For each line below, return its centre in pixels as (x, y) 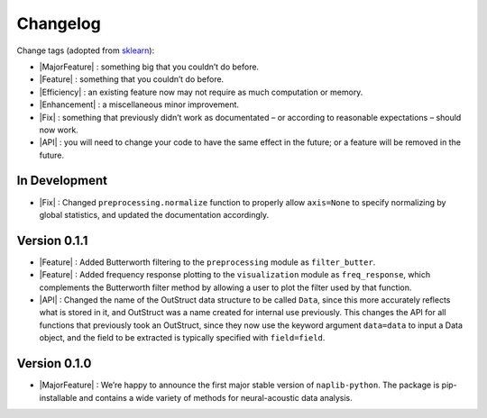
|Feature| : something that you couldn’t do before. (132, 79)
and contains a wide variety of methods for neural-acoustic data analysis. (216, 397)
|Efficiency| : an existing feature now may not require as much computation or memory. (201, 92)
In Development (62, 181)
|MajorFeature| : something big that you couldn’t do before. (149, 67)
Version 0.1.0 (54, 363)
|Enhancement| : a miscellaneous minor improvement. (139, 104)
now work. (59, 130)
